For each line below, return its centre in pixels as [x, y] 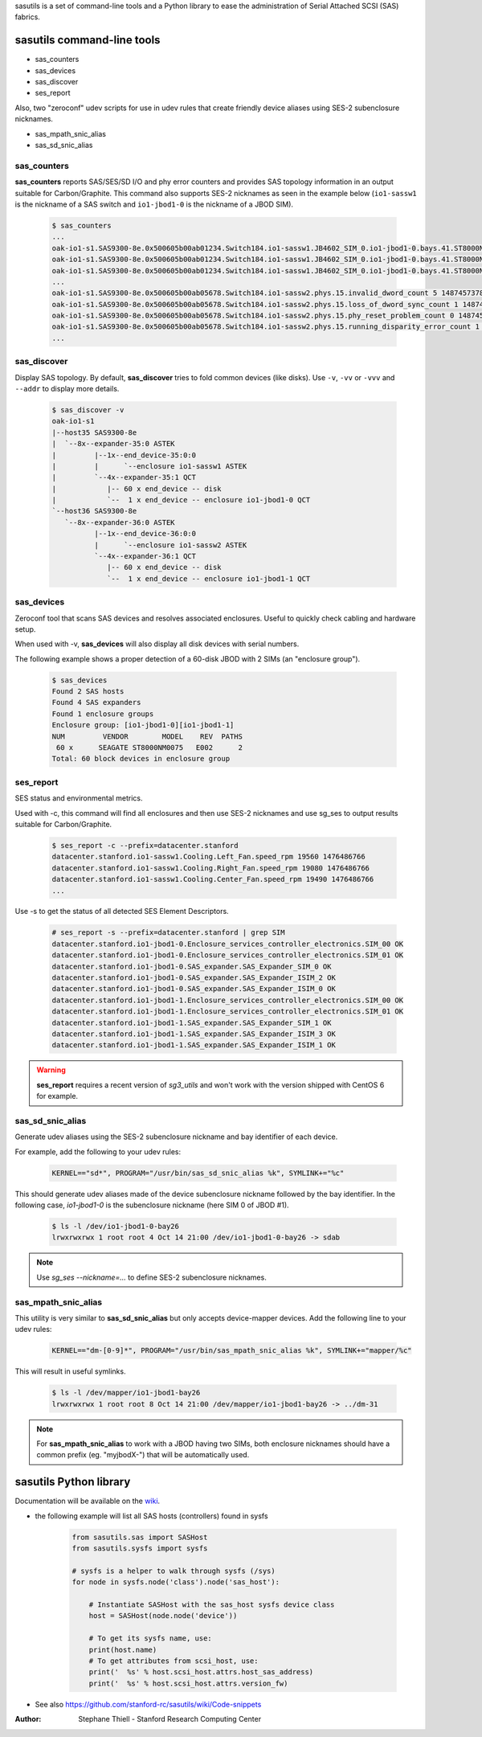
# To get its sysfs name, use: [150, 1639]
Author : [28, 1719]
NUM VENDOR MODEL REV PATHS [147, 736]
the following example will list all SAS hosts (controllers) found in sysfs [151, 1516]
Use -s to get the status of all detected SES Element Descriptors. [122, 912]
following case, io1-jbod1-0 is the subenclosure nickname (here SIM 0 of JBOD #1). [152, 1205]
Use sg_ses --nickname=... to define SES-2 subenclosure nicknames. [151, 1277]
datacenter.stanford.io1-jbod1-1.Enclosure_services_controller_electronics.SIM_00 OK [228, 1000]
